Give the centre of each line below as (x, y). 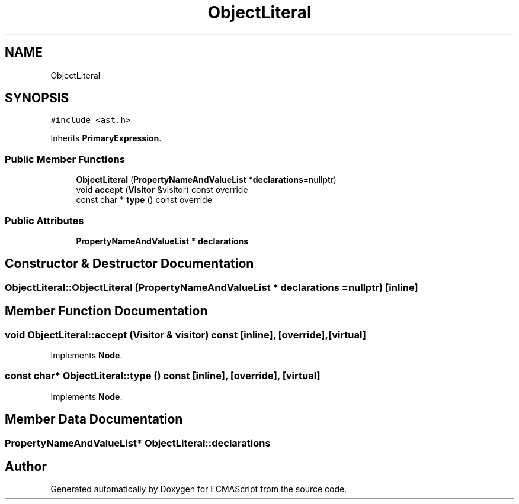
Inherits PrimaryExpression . (106, 138)
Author (26, 467)
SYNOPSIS (37, 98)
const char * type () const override (144, 200)
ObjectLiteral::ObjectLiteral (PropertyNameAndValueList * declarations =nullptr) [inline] (212, 287)
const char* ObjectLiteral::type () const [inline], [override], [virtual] (163, 376)
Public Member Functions (65, 159)
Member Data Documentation (94, 419)
